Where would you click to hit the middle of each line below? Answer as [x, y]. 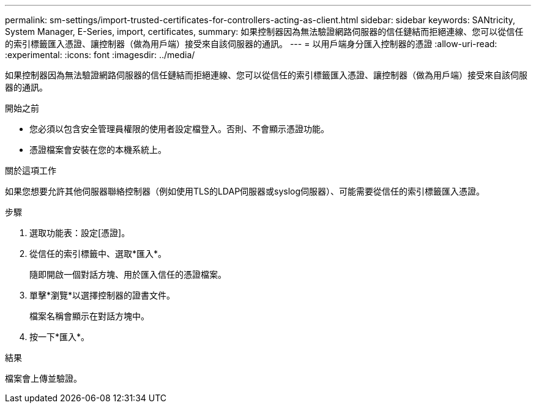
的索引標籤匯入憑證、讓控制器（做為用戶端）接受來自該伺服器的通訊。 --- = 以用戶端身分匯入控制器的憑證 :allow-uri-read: [251, 44]
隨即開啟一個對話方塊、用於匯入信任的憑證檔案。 [128, 274]
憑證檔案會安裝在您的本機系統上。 [98, 150]
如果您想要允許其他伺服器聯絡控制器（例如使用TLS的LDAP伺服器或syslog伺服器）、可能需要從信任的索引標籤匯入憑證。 [245, 191]
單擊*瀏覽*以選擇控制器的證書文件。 [102, 295]
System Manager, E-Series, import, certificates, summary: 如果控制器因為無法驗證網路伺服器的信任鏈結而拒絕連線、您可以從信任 [264, 32]
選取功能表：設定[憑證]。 [80, 233]
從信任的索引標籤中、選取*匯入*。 [98, 254]
